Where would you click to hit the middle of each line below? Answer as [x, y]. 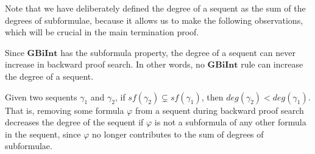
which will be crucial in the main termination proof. [102, 32]
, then [212, 96]
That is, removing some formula [65, 110]
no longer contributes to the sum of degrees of [178, 134]
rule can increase [272, 64]
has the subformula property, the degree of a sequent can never [178, 52]
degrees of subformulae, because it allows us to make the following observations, [154, 20]
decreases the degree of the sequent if [74, 122]
